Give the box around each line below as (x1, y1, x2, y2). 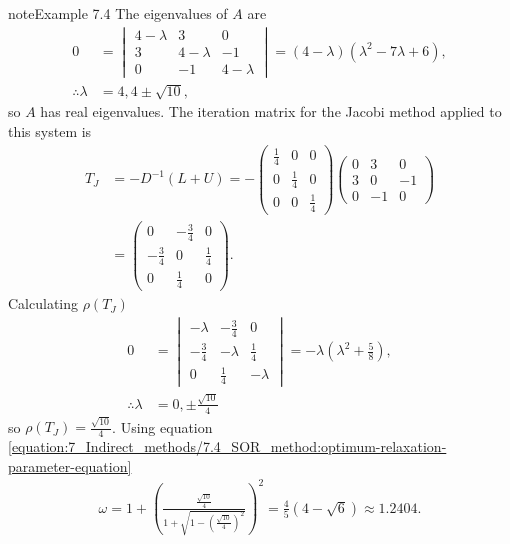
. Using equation (112, 416, 213, 437)
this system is (8, 121, 92, 142)
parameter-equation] (8, 455, 132, 476)
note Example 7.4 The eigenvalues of (8, 3, 228, 23)
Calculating (8, 293, 79, 314)
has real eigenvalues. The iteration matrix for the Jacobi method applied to (40, 101, 502, 122)
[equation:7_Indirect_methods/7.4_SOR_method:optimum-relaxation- (8, 436, 447, 457)
